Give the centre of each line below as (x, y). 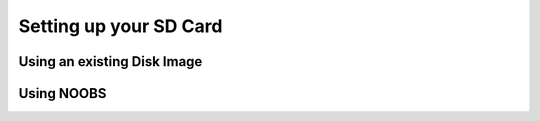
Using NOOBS (62, 93)
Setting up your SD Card (120, 26)
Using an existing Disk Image (110, 61)
